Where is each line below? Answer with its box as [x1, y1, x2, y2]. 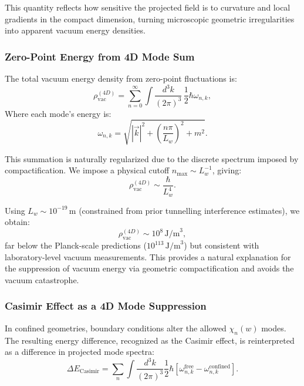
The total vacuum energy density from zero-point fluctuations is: [5, 72, 237, 84]
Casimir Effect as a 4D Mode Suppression [5, 298, 207, 313]
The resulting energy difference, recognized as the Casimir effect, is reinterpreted [5, 334, 295, 346]
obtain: [5, 216, 30, 228]
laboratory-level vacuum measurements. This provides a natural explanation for [5, 250, 291, 263]
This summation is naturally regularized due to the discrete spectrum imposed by [5, 152, 299, 165]
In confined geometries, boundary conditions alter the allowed [5, 321, 227, 334]
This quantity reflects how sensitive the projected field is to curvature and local [5, 1, 291, 13]
